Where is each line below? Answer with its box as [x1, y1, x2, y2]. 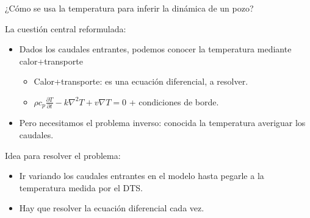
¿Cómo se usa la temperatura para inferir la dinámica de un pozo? [5, 2, 254, 14]
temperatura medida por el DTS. [19, 181, 143, 194]
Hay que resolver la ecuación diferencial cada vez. [19, 202, 204, 214]
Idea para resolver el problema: [5, 149, 121, 161]
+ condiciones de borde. [129, 95, 219, 108]
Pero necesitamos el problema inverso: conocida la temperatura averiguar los [19, 116, 306, 129]
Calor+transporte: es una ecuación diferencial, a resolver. [34, 75, 248, 88]
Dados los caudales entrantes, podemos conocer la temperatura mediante [19, 43, 292, 55]
